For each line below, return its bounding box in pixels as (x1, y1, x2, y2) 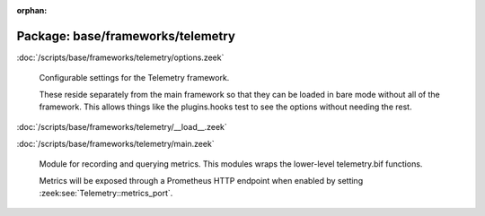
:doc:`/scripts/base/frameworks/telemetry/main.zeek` (16, 138, 215, 149)
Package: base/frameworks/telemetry (16, 28, 235, 44)
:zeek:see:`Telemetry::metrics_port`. (39, 188, 173, 199)
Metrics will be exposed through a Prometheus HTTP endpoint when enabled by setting (39, 175, 364, 186)
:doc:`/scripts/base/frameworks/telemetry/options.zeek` (16, 52, 225, 63)
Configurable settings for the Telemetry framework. (39, 73, 230, 83)
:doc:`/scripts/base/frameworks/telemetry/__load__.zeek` (16, 122, 228, 133)
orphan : (16, 5, 48, 15)
